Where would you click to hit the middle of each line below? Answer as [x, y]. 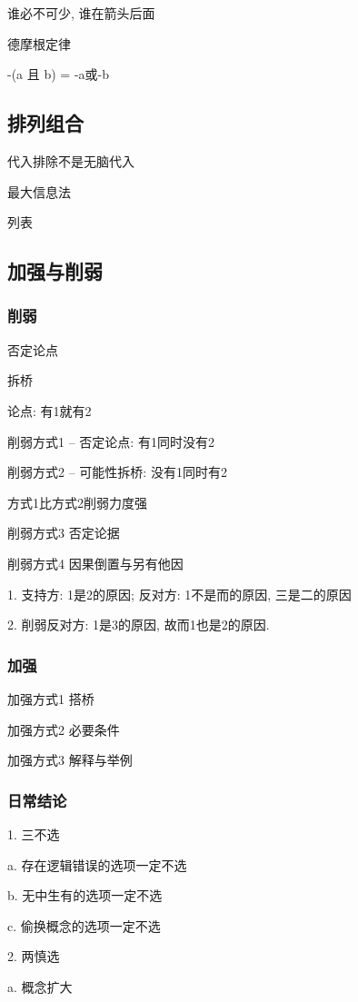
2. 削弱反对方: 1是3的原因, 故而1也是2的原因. [139, 625]
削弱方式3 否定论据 [64, 533]
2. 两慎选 [34, 956]
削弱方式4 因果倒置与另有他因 [95, 563]
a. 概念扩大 [40, 986]
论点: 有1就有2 [50, 410]
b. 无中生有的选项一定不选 [85, 895]
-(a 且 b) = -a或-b [58, 74]
